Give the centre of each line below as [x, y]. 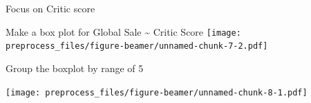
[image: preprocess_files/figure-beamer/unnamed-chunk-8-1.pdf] [157, 92]
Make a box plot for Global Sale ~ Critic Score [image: [123, 31]
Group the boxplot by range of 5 [75, 68]
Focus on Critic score [50, 8]
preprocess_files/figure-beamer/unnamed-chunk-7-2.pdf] [137, 46]
